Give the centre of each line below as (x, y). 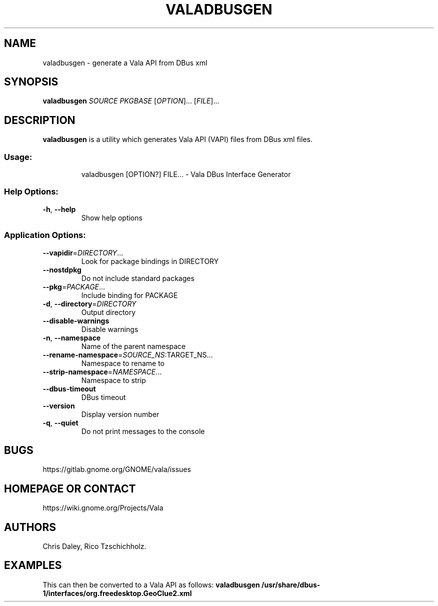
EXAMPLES (33, 565)
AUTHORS (30, 527)
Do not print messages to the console (143, 431)
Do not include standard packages (138, 278)
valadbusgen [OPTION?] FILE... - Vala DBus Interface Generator (186, 174)
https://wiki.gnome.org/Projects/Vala (103, 508)
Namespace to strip (113, 380)
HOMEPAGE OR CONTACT (70, 488)
